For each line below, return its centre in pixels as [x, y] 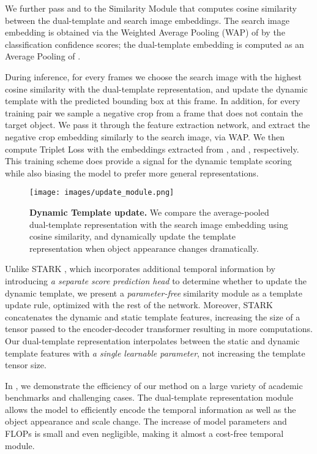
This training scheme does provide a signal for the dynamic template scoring [148, 161]
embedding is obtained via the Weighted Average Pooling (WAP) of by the [145, 32]
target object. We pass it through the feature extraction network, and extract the [158, 125]
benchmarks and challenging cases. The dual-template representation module [149, 397]
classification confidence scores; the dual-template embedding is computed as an [155, 44]
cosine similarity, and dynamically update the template [132, 236]
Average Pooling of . [43, 56]
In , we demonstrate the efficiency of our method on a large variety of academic [154, 385]
